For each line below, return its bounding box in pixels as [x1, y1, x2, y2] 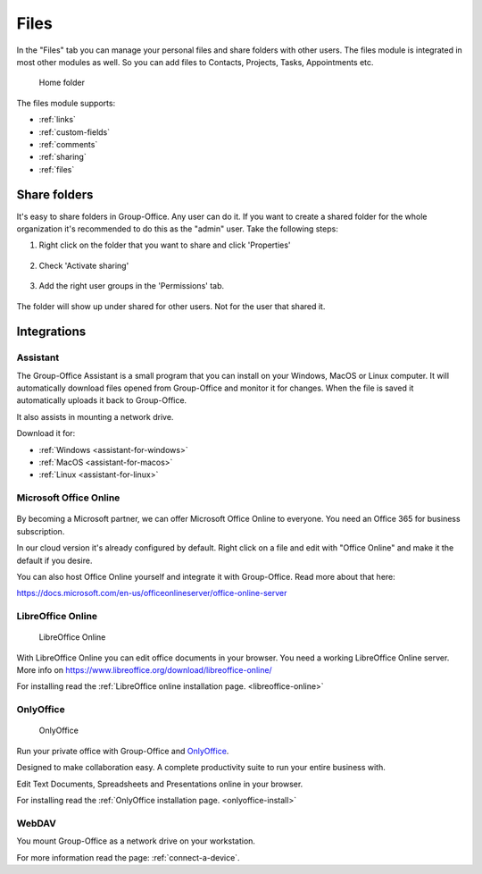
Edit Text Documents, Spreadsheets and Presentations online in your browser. [16, 778, 303, 789]
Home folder [38, 77, 85, 88]
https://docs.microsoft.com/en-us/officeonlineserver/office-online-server [16, 588, 287, 599]
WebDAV [16, 817, 57, 829]
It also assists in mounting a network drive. [16, 411, 174, 422]
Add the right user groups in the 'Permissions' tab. [38, 281, 225, 291]
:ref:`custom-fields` [38, 126, 111, 138]
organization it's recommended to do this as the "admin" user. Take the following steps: [16, 223, 338, 234]
